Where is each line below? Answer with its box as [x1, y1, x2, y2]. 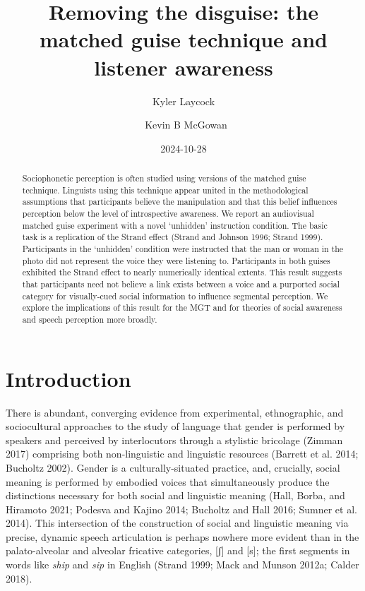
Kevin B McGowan [145, 117, 227, 132]
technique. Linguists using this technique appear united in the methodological [22, 184, 309, 196]
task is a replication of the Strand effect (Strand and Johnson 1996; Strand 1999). [22, 231, 323, 243]
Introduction [6, 364, 131, 393]
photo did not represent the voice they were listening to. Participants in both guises [22, 254, 330, 266]
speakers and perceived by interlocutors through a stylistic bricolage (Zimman [6, 432, 343, 447]
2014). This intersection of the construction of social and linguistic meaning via [6, 515, 349, 530]
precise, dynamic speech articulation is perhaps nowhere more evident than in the [6, 529, 359, 544]
